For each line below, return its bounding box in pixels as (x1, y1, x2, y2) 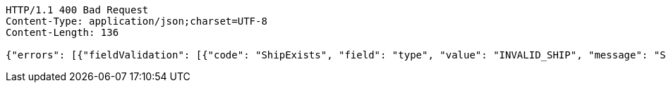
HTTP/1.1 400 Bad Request (6, 4, 149, 15)
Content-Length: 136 (6, 27, 119, 38)
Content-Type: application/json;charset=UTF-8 (6, 15, 267, 27)
